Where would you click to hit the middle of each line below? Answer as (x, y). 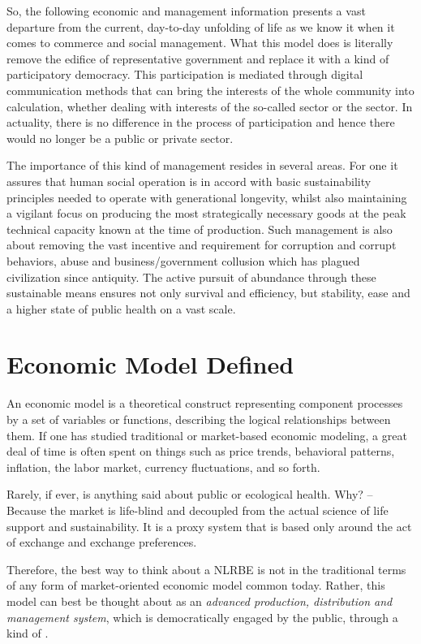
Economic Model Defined (150, 364)
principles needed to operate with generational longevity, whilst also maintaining (207, 197)
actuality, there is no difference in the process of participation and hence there (201, 122)
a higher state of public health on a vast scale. (121, 308)
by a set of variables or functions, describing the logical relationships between (199, 419)
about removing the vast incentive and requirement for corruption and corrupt (202, 245)
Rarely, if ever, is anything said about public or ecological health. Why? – (190, 494)
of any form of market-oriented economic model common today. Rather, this (196, 585)
